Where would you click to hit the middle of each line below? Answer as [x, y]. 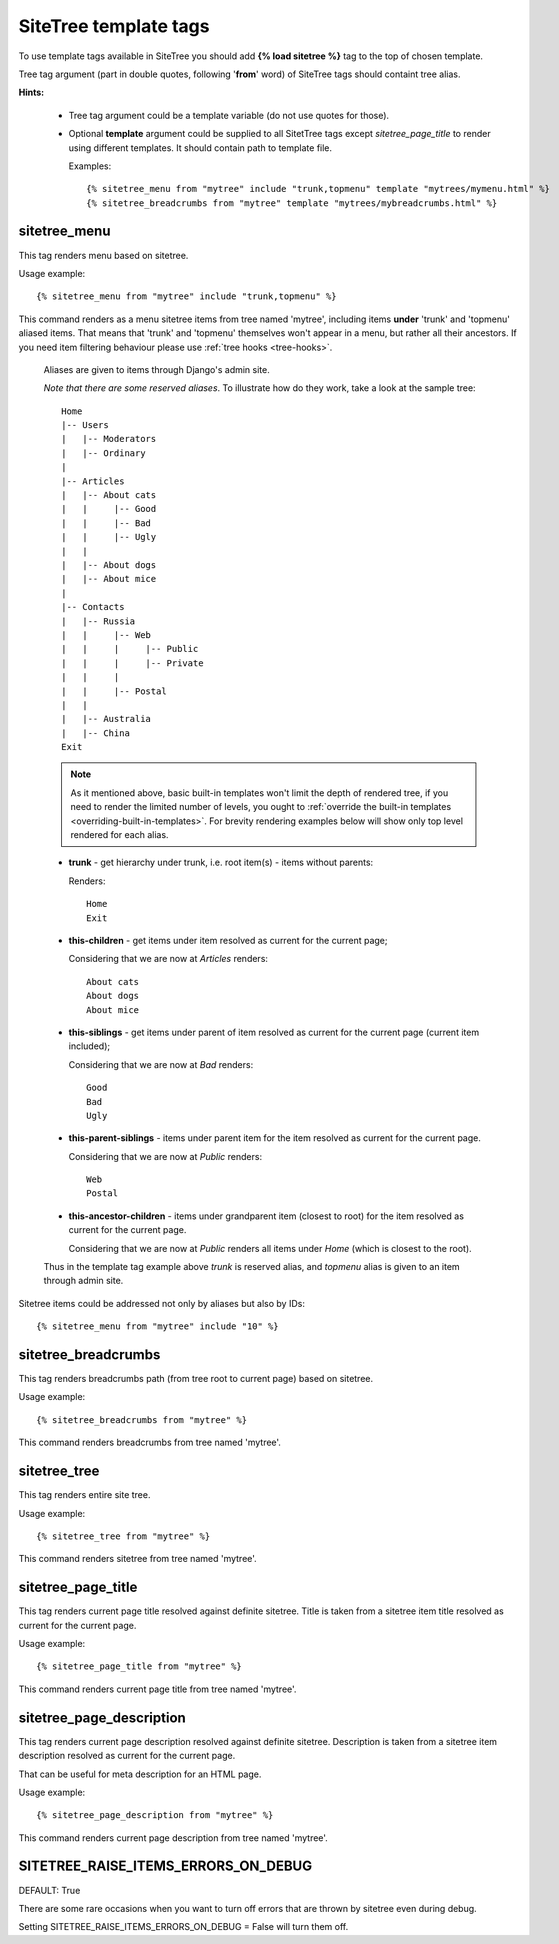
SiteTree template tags [114, 26]
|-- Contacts [93, 607]
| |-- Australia [106, 719]
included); [89, 1046]
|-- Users [85, 425]
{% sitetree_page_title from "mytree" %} [139, 1666]
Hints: [31, 92]
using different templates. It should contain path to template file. [200, 147]
